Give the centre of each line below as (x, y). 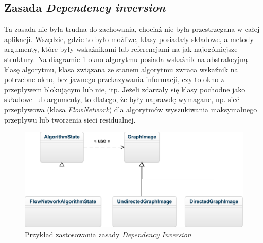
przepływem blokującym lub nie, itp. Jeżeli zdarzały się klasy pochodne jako (125, 89)
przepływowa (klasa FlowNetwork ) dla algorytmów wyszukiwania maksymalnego (131, 109)
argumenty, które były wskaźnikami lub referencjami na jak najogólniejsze (121, 49)
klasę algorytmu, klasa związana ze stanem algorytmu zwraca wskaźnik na (121, 69)
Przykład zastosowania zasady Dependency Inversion (108, 234)
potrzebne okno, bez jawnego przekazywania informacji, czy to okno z (114, 79)
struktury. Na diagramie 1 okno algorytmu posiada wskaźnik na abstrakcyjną (126, 59)
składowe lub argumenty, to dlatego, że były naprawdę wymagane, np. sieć (122, 99)
